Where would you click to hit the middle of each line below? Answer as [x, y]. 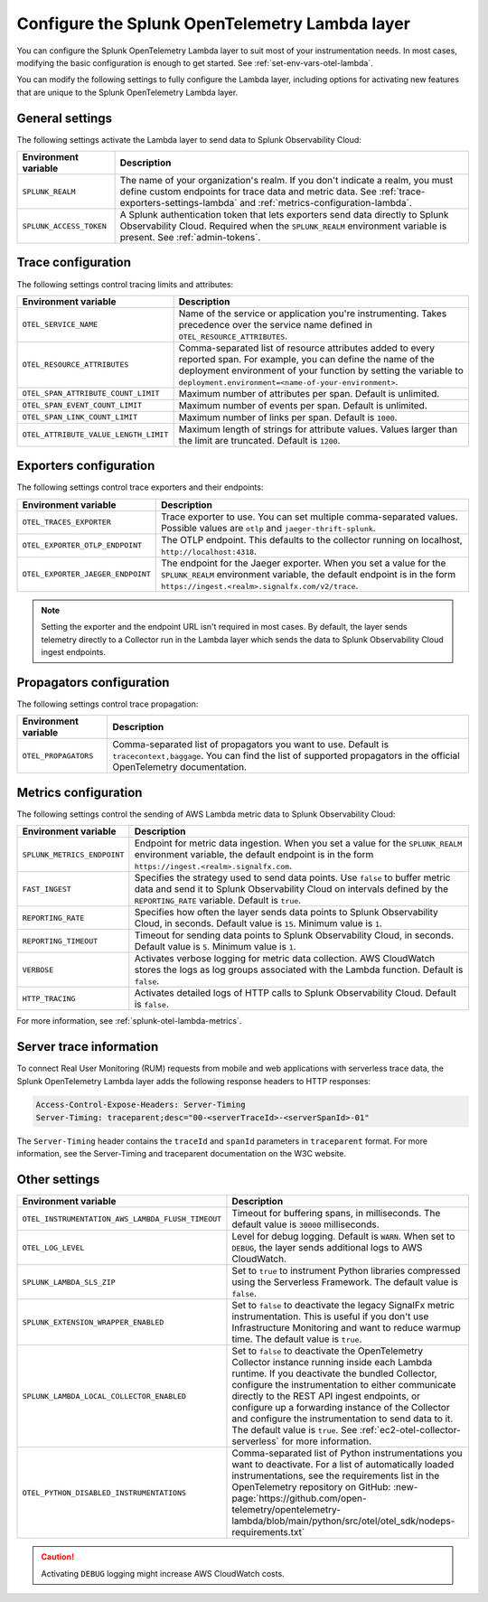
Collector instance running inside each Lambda [332, 1363]
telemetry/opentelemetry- [286, 1510]
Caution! [58, 1557]
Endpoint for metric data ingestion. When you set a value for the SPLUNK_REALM [298, 843]
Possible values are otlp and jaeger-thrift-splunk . [268, 528]
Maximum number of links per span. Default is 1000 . [288, 417]
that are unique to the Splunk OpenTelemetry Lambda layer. [127, 92]
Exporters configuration [86, 466]
